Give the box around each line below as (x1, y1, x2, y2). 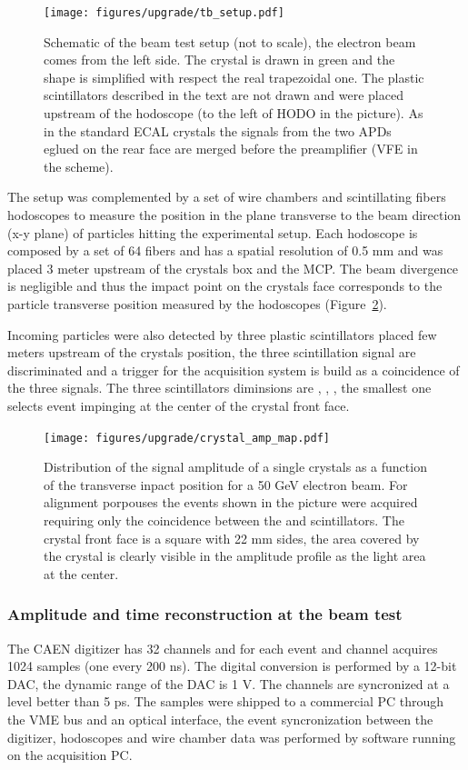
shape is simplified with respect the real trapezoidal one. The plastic (44, 67, 424, 86)
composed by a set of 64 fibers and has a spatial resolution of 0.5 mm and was (7, 241, 443, 260)
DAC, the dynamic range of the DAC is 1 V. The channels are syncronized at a (7, 674, 450, 693)
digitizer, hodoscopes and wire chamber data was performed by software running (7, 727, 456, 746)
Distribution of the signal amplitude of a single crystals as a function (44, 457, 427, 476)
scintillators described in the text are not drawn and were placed (44, 85, 403, 105)
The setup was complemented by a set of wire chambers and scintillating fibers (7, 187, 446, 206)
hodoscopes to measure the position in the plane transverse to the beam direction (7, 205, 462, 224)
